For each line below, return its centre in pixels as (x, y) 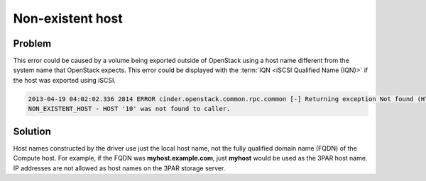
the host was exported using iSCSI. (65, 80)
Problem (32, 43)
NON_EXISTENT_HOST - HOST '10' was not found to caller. (129, 109)
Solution (32, 131)
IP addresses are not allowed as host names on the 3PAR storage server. (119, 168)
